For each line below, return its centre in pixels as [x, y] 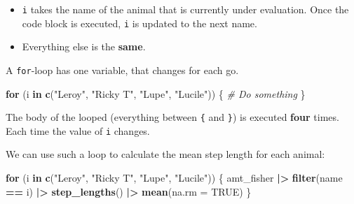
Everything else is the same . [84, 46]
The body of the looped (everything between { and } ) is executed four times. [172, 117]
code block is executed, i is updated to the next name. [139, 23]
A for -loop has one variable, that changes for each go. [122, 70]
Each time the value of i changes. [78, 130]
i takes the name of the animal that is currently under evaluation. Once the [185, 9]
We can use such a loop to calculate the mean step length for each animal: [165, 154]
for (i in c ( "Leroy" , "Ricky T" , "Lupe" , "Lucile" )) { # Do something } [156, 93]
